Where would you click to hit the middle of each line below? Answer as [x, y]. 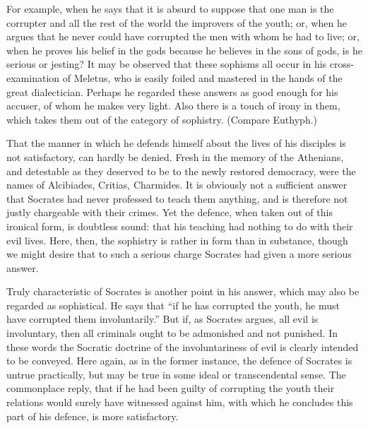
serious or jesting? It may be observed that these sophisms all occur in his [167, 64]
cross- [342, 64]
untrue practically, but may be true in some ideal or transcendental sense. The [176, 374]
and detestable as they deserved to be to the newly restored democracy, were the [181, 171]
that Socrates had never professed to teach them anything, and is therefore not [177, 198]
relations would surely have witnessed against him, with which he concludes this [180, 402]
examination [33, 77]
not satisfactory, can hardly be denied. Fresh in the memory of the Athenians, [175, 156]
